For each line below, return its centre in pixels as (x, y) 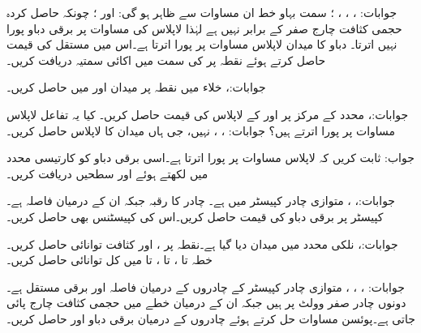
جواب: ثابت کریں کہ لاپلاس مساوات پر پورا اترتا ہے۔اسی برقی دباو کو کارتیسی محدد (210, 158)
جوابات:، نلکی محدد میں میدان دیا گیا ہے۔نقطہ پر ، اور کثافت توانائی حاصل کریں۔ (202, 243)
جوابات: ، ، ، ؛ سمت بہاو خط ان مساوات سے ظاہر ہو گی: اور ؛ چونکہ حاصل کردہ (202, 12)
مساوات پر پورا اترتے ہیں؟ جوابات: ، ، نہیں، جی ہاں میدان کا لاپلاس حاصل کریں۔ (201, 130)
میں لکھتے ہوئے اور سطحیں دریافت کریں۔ (107, 173)
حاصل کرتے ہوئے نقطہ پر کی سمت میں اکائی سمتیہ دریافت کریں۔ (166, 60)
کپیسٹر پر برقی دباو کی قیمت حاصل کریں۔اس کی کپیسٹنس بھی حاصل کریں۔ (195, 216)
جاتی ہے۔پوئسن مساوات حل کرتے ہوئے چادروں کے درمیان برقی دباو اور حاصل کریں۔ (211, 318)
